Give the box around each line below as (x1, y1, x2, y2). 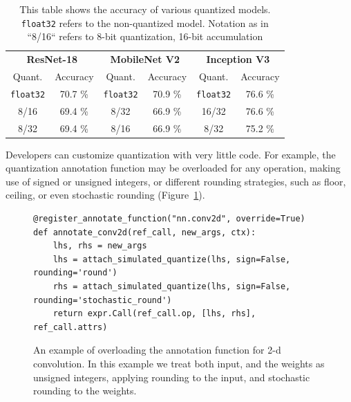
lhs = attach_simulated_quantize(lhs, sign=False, (53, 254, 291, 264)
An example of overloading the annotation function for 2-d (33, 342, 281, 357)
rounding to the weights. (33, 383, 137, 398)
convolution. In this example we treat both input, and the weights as (33, 356, 325, 370)
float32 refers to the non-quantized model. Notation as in (21, 15, 269, 30)
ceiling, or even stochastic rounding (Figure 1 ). (6, 188, 205, 202)
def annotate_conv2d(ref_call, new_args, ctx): (33, 227, 256, 237)
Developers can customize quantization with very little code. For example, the (6, 147, 336, 161)
